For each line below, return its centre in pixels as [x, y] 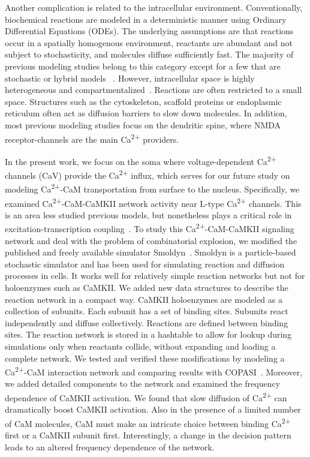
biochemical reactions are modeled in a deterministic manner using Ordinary [146, 19]
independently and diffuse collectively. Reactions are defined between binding [147, 322]
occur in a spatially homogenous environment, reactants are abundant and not [149, 42]
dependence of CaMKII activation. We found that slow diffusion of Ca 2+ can [146, 397]
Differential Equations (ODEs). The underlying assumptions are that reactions [149, 31]
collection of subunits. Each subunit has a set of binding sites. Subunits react [147, 311]
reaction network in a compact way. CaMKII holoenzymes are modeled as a [144, 299]
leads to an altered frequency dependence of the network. [110, 447]
